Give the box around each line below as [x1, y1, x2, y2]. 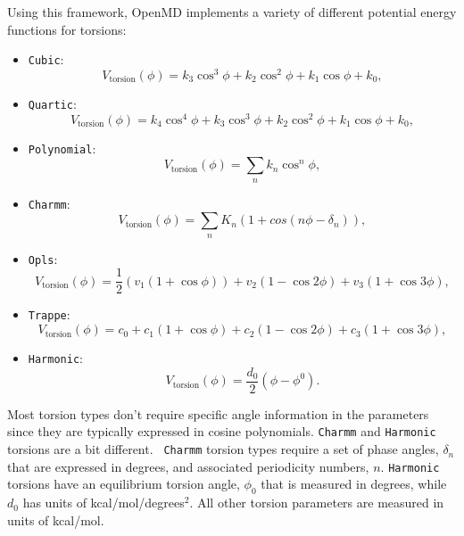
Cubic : [28, 50, 64, 69]
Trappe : [28, 305, 70, 324]
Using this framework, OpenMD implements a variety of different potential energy [7, 3, 457, 21]
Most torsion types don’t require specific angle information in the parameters [7, 404, 429, 423]
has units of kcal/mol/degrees [22, 493, 185, 512]
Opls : [28, 249, 58, 268]
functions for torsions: [7, 20, 127, 38]
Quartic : [28, 94, 77, 112]
